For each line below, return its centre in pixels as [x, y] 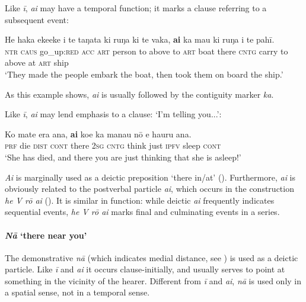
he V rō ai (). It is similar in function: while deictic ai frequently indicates [140, 200]
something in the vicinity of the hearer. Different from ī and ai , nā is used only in [153, 280]
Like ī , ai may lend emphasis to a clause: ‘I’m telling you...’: [113, 114]
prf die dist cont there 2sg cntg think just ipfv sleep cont [113, 145]
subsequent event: [37, 19]
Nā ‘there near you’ [46, 235]
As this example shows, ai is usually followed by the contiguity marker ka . [139, 94]
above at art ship [37, 62]
